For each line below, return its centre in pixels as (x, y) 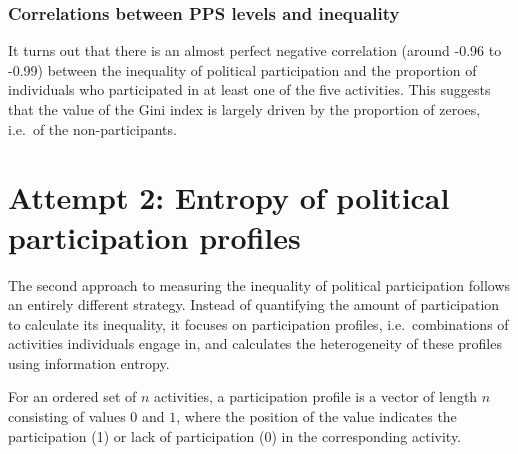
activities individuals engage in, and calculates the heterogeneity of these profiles (255, 343)
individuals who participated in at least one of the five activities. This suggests (249, 89)
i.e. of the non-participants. (92, 128)
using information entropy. (89, 362)
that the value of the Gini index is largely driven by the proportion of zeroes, (244, 109)
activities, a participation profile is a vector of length (316, 396)
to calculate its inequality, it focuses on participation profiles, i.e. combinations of (258, 323)
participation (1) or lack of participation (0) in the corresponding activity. (235, 435)
